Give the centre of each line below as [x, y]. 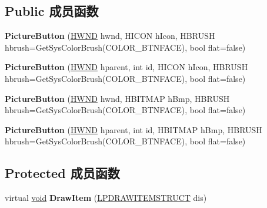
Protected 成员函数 [62, 173]
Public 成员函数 [52, 11]
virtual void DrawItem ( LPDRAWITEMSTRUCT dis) [106, 198]
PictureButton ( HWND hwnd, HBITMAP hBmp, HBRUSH [117, 98]
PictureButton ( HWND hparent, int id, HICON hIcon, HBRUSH [126, 67]
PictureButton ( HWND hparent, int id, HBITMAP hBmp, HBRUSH [133, 129]
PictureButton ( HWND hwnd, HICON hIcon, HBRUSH [110, 36]
